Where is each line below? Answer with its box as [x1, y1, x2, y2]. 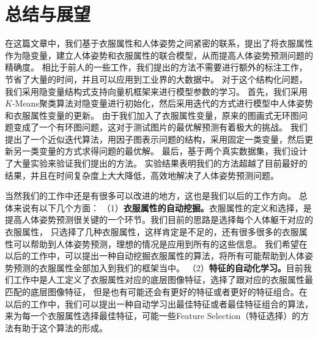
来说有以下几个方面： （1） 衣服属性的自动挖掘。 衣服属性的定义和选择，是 [13, 201, 312, 214]
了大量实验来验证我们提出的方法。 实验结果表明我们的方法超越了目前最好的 [5, 157, 308, 170]
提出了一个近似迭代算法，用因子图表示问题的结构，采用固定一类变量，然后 [5, 132, 305, 145]
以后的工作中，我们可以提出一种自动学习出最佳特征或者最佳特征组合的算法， [5, 297, 313, 310]
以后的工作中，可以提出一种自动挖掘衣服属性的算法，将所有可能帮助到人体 [5, 249, 305, 262]
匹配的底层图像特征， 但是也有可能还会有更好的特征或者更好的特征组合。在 [5, 285, 308, 298]
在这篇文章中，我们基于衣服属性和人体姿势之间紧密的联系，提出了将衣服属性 [5, 37, 313, 50]
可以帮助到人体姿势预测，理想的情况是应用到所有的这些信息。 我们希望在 [13, 237, 308, 250]
